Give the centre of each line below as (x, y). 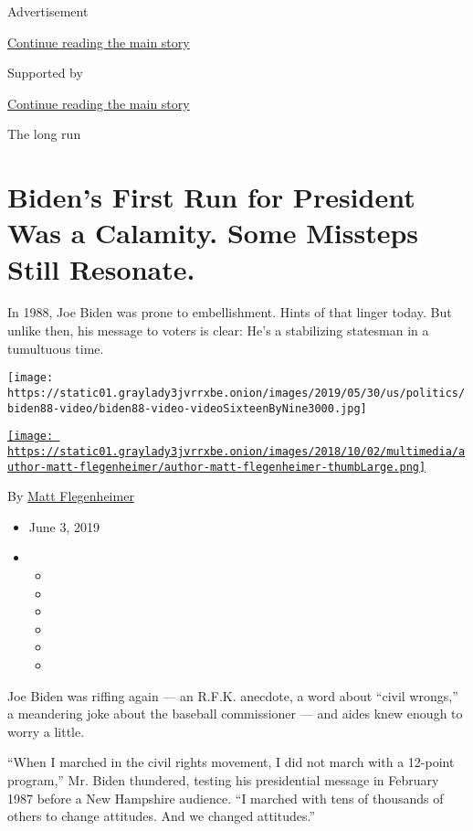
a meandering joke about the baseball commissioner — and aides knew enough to (235, 714)
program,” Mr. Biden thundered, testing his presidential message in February (223, 779)
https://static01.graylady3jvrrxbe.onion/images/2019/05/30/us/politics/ (236, 393)
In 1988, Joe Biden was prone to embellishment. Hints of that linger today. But (230, 312)
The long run (44, 134)
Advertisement (48, 11)
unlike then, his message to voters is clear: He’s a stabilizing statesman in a (218, 330)
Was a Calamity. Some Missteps (213, 233)
